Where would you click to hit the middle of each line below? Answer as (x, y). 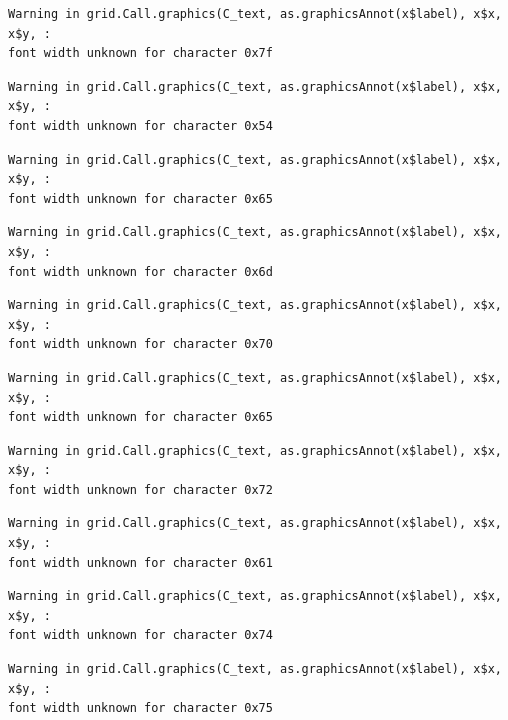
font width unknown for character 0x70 (140, 344)
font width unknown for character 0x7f (140, 53)
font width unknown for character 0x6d (140, 271)
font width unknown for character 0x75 (140, 708)
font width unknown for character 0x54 (140, 125)
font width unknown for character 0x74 (140, 635)
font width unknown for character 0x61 (140, 562)
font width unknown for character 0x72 (140, 489)
